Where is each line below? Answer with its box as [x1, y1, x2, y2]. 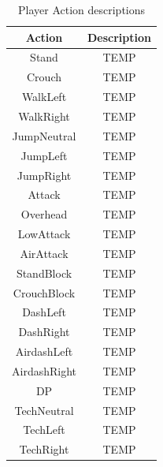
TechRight [19, 441, 69, 458]
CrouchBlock [13, 284, 76, 301]
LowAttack [17, 226, 71, 242]
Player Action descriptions [17, 2, 146, 17]
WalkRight [18, 107, 70, 124]
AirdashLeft [15, 343, 73, 360]
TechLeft [23, 421, 65, 438]
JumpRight [17, 166, 72, 183]
